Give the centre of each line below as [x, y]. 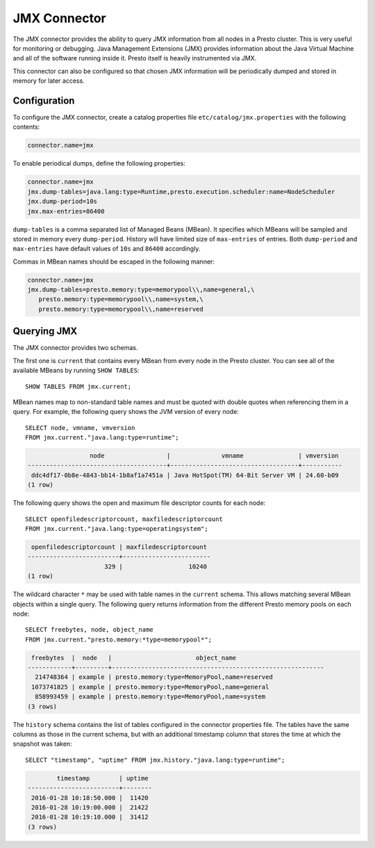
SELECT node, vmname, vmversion [80, 427]
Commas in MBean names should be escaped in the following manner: [114, 262]
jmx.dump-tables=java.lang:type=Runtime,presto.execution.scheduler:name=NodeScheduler [181, 192]
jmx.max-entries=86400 [66, 211]
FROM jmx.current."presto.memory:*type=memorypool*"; [118, 639]
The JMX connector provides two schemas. [75, 348]
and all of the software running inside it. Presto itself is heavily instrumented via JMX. [135, 58]
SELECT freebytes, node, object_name [90, 630]
